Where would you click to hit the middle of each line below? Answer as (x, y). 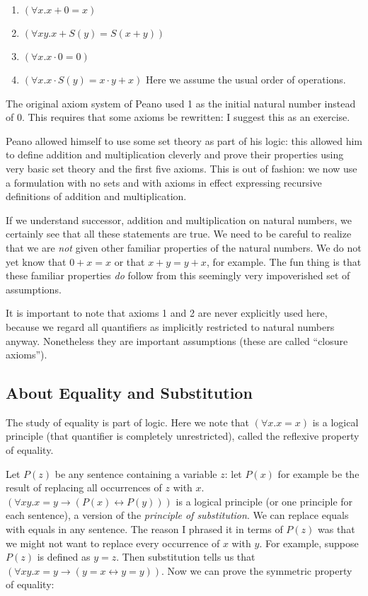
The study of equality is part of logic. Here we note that (127, 422)
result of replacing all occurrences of (84, 487)
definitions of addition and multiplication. (96, 196)
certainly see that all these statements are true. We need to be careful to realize (179, 234)
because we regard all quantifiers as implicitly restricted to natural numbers (170, 326)
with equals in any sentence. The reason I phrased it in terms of (144, 529)
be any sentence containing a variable (136, 473)
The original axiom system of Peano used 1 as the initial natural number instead (181, 103)
